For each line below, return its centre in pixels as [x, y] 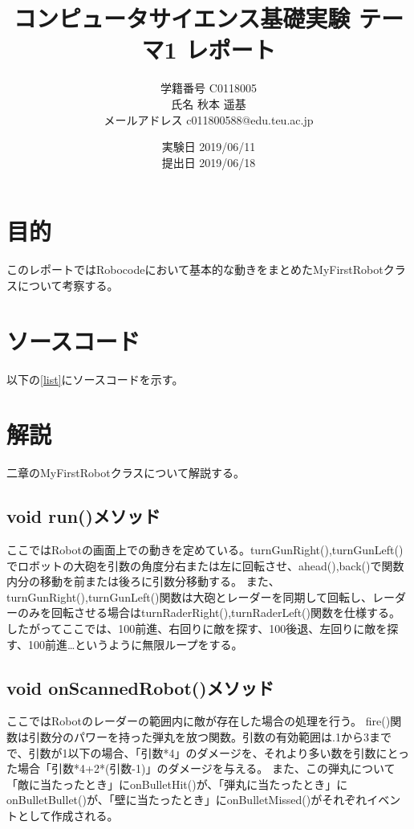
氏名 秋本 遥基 [209, 103]
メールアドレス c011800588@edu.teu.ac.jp [209, 119]
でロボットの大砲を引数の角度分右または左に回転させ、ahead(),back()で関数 [205, 565]
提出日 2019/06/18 [209, 162]
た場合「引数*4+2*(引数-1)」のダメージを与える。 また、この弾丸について [201, 768]
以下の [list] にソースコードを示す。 [95, 379]
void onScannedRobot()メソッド [140, 687]
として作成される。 [68, 815]
